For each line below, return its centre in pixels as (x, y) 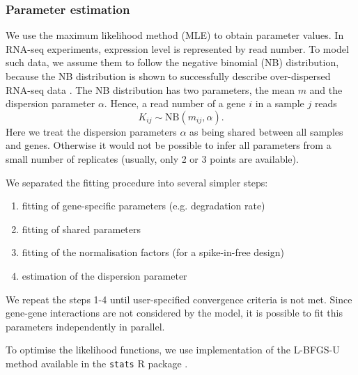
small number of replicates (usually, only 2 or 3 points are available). (152, 158)
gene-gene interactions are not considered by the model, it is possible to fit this (174, 313)
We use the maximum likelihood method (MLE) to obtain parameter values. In (175, 35)
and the (326, 89)
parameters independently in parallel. (85, 326)
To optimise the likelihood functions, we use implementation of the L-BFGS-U (173, 350)
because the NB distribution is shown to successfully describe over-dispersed (168, 76)
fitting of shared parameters (81, 229)
